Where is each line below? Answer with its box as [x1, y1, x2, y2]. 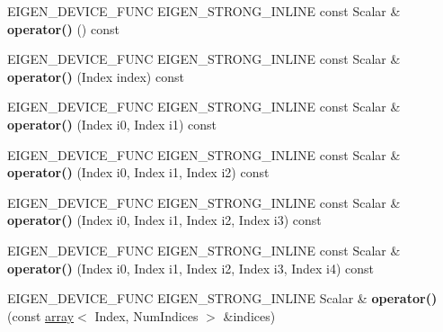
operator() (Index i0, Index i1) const [7, 114, 217, 133]
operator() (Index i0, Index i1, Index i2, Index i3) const [7, 211, 322, 229]
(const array [7, 306, 75, 325]
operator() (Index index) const [7, 67, 184, 85]
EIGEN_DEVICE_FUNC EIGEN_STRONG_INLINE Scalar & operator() [7, 289, 438, 308]
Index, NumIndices [94, 306, 199, 325]
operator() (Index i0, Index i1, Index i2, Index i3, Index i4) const [7, 258, 375, 277]
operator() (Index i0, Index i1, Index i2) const [7, 163, 270, 182]
